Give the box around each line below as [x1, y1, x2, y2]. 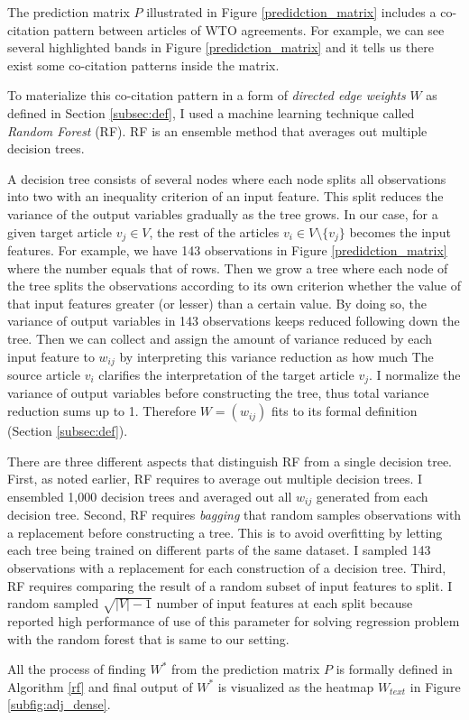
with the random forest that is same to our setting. [7, 629, 290, 648]
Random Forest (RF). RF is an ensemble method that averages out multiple [7, 121, 428, 140]
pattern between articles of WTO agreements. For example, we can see [53, 20, 445, 39]
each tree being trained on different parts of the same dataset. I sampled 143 [7, 540, 431, 559]
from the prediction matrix [171, 660, 320, 678]
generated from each [316, 486, 428, 505]
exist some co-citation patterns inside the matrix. [7, 55, 280, 74]
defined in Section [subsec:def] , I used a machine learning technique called [7, 103, 415, 122]
